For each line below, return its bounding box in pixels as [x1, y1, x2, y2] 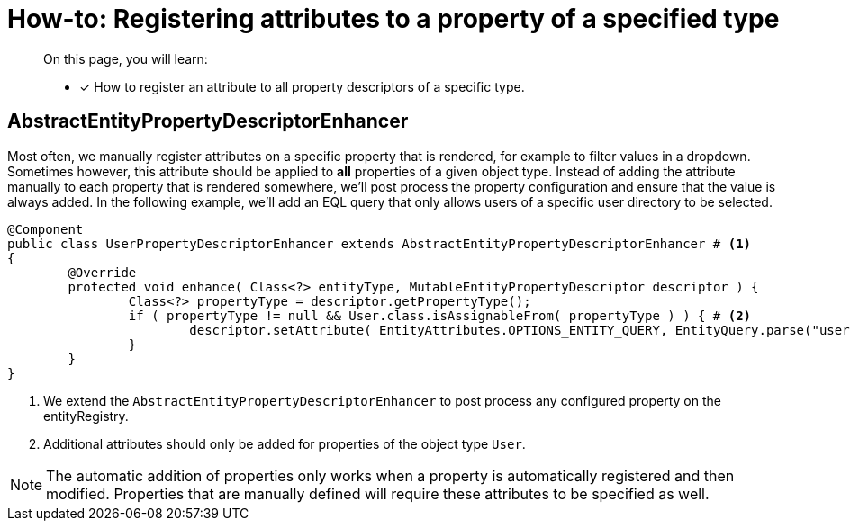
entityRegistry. [43, 407, 129, 424]
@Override [68, 264, 137, 280]
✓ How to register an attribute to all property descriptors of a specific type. [79, 78, 525, 94]
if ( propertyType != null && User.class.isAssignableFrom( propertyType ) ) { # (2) [128, 308, 752, 323]
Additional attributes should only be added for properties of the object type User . [43, 435, 526, 452]
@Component [7, 221, 84, 237]
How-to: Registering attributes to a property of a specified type [7, 4, 780, 34]
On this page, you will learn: [43, 50, 208, 67]
